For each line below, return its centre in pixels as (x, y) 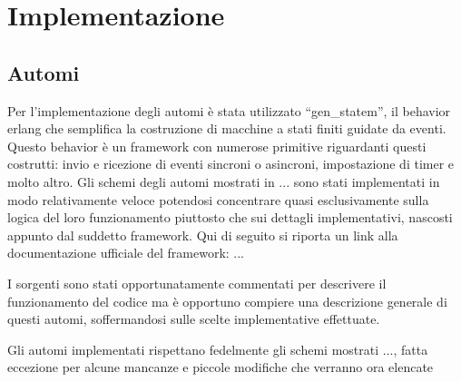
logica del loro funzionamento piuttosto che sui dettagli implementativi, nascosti (230, 217)
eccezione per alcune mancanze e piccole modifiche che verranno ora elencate (221, 367)
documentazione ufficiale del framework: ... (126, 253)
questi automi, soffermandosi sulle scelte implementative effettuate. (194, 319)
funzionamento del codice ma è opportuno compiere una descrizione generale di (227, 301)
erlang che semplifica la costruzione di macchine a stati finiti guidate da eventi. (227, 128)
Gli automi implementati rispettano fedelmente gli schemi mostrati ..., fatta (218, 349)
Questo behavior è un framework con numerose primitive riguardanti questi (217, 146)
